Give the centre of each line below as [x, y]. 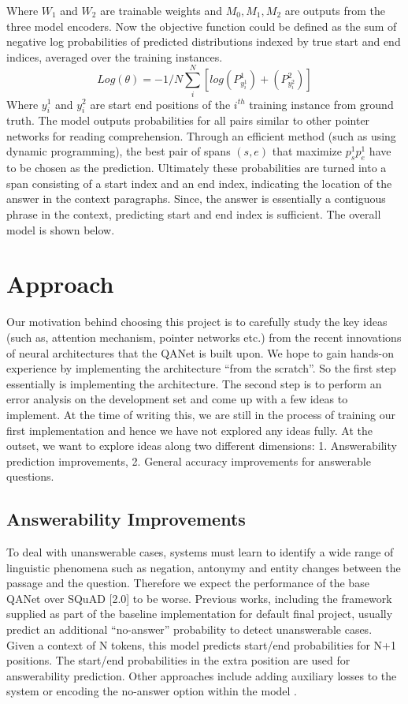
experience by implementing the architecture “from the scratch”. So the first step [201, 368]
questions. [30, 476]
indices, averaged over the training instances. [115, 56]
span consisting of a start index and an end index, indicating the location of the [199, 183]
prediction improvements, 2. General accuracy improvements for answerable [189, 461]
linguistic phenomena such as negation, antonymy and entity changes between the [204, 567]
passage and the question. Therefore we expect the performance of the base [188, 583]
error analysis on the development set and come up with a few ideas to [177, 399]
